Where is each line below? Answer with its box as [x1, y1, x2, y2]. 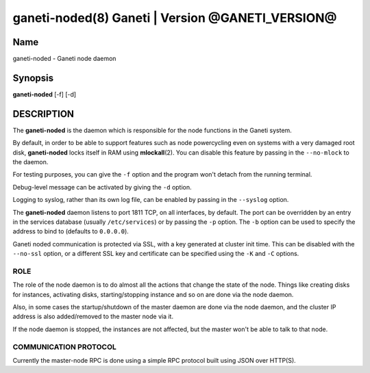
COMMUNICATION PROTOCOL [12, 342, 116, 352]
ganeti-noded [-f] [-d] [12, 90, 77, 99]
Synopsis [12, 72, 54, 83]
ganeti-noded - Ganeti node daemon [12, 55, 116, 63]
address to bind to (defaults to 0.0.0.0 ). [12, 227, 129, 235]
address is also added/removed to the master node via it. [12, 312, 174, 321]
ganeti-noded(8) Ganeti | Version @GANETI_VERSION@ [12, 10, 337, 25]
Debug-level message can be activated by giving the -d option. [12, 183, 192, 191]
